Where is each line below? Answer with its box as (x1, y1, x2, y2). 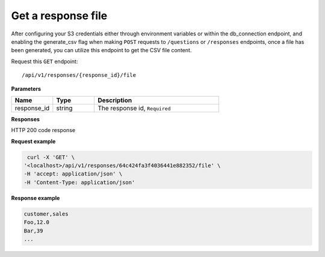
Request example (11, 138, 56, 145)
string (56, 104, 73, 112)
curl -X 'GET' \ (27, 154, 75, 160)
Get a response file (11, 9, 108, 22)
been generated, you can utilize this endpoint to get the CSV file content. (11, 47, 192, 54)
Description (97, 96, 132, 104)
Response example (11, 194, 60, 201)
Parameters (11, 85, 42, 92)
